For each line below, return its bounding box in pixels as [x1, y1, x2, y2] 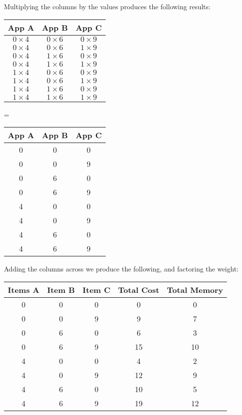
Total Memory [167, 284, 223, 295]
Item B [47, 284, 75, 295]
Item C [82, 284, 111, 295]
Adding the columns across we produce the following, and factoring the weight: [4, 264, 239, 274]
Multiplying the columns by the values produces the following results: [4, 1, 210, 11]
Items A [8, 284, 40, 295]
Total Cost [118, 284, 160, 295]
